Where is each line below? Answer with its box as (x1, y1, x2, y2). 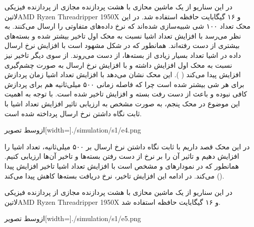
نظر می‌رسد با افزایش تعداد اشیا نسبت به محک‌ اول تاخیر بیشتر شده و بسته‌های (4, 30, 241, 41)
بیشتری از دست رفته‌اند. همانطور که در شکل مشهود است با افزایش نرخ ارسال (4, 40, 240, 50)
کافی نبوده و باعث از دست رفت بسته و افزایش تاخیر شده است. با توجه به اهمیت (4, 89, 247, 99)
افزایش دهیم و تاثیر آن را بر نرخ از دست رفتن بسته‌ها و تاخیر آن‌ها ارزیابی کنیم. (4, 151, 239, 161)
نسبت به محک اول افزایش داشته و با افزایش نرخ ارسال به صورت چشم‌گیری (4, 59, 232, 70)
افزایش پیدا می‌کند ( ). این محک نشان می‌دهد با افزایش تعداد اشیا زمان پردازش (4, 69, 241, 80)
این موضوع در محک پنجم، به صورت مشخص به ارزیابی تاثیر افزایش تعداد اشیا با (4, 98, 240, 108)
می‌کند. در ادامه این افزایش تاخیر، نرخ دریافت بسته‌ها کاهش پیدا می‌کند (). (4, 170, 224, 181)
